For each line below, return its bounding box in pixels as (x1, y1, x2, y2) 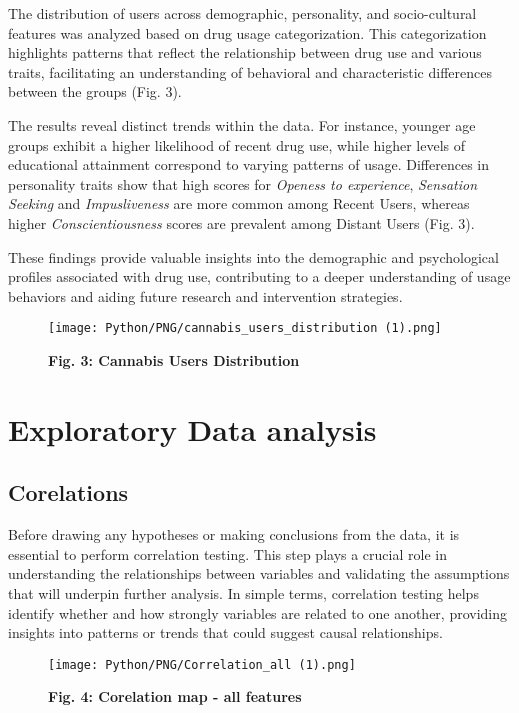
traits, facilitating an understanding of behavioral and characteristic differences (8, 61, 492, 82)
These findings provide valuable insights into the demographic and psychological (8, 246, 499, 267)
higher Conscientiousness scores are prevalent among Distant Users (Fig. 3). (8, 212, 475, 233)
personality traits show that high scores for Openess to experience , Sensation (8, 173, 478, 194)
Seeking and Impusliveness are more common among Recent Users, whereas (8, 193, 470, 214)
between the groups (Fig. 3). (8, 81, 182, 102)
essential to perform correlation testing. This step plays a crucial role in (8, 543, 447, 564)
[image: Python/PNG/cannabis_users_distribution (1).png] (48, 321, 442, 336)
